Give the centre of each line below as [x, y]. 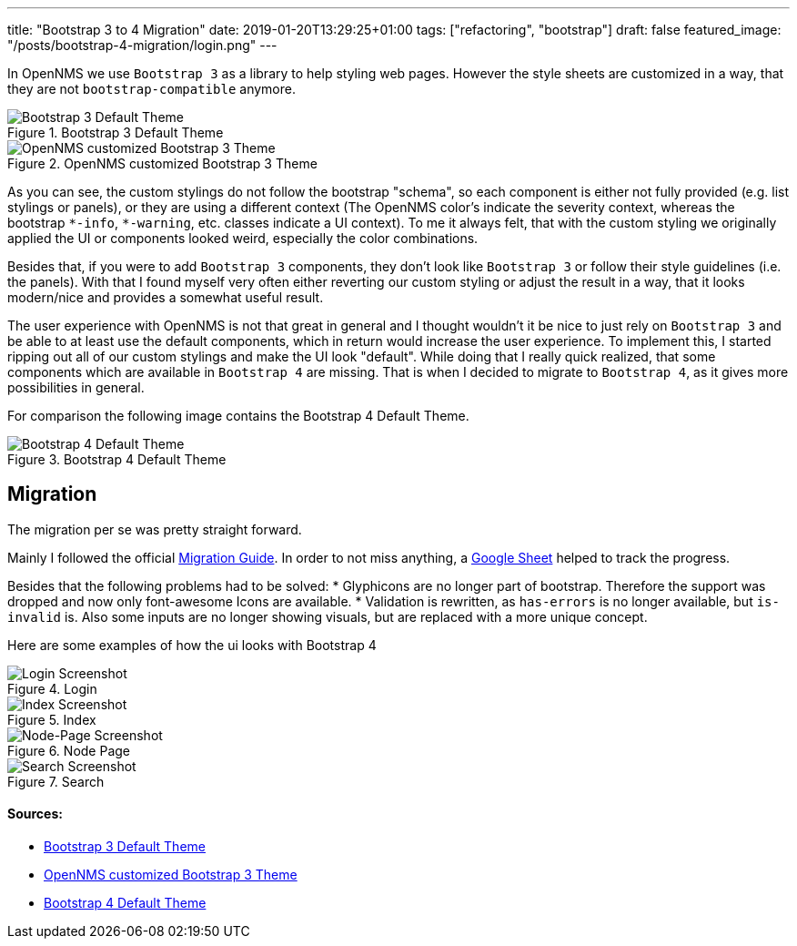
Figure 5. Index [52, 719]
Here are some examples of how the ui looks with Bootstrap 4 [192, 645]
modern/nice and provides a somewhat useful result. [166, 297]
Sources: [35, 814]
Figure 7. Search [56, 781]
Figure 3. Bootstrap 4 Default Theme [117, 459]
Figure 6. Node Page [69, 750]
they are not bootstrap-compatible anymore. [151, 89]
